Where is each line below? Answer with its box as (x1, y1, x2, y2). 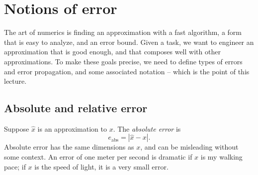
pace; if (4, 161, 26, 172)
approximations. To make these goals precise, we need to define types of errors (4, 56, 243, 66)
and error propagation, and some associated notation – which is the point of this (4, 66, 250, 76)
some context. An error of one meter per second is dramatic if (4, 152, 192, 162)
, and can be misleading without (140, 142, 239, 152)
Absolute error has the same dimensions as (4, 142, 134, 152)
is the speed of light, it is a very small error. (34, 161, 169, 172)
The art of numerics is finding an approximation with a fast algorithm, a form (4, 27, 242, 37)
